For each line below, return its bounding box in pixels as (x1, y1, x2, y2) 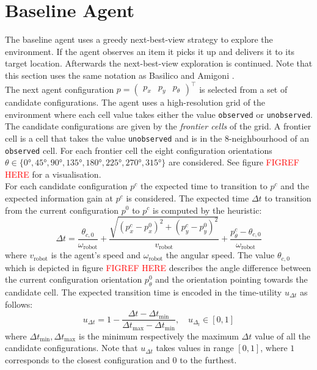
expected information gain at (5, 191, 114, 204)
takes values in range (156, 341, 234, 354)
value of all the (254, 329, 310, 342)
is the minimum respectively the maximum (78, 329, 239, 342)
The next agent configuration (5, 82, 114, 95)
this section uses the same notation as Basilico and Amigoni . (5, 68, 235, 81)
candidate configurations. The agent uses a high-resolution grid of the (5, 96, 265, 108)
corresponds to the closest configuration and (5, 353, 170, 366)
